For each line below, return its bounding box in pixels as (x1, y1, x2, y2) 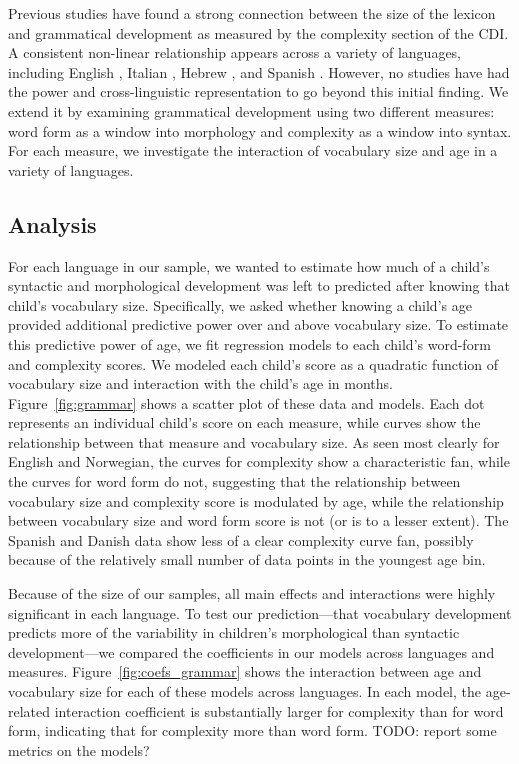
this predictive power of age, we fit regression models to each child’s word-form (8, 333, 491, 354)
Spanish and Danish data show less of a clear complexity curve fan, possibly (8, 529, 474, 550)
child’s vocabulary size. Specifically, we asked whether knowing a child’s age (8, 294, 472, 315)
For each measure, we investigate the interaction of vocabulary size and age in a (8, 140, 498, 161)
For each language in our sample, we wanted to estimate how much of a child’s (8, 255, 490, 276)
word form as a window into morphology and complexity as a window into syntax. (8, 120, 512, 141)
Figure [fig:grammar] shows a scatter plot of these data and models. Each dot (8, 392, 485, 413)
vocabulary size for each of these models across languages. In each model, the (8, 681, 482, 702)
